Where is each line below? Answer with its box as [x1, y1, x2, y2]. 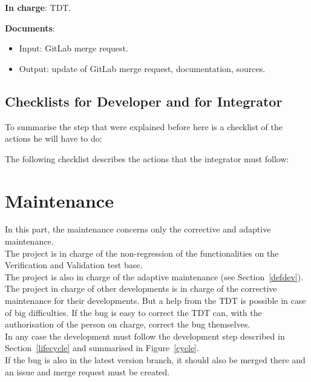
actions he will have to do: [5, 132, 102, 145]
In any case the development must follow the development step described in [5, 329, 285, 342]
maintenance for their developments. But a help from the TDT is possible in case [5, 294, 306, 307]
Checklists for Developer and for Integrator [5, 91, 283, 110]
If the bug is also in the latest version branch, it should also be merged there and [5, 354, 306, 366]
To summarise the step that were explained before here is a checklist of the [5, 120, 283, 133]
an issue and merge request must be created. [5, 365, 170, 378]
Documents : [5, 21, 55, 34]
